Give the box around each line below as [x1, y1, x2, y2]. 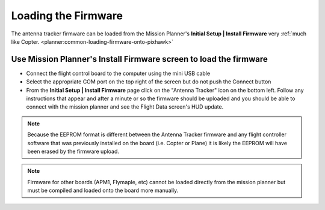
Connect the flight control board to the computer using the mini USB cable [26, 70, 211, 77]
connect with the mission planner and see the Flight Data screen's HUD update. [26, 103, 224, 110]
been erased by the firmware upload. [27, 148, 120, 155]
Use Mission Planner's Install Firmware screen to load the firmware [11, 54, 268, 64]
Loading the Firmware [11, 9, 123, 22]
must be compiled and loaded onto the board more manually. [27, 187, 179, 194]
